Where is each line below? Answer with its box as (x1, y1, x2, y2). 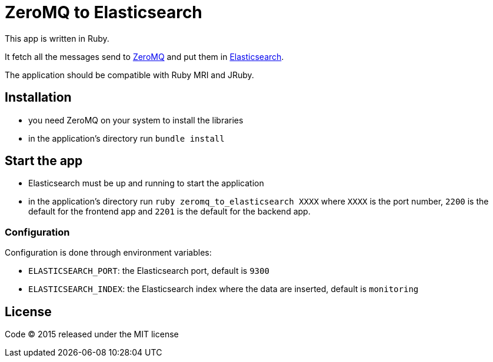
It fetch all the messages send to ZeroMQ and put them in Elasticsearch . (5, 51, 284, 62)
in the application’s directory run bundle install (28, 133, 225, 143)
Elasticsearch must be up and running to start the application (28, 178, 264, 189)
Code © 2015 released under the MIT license (5, 329, 179, 340)
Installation (5, 90, 72, 105)
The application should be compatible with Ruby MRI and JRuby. (5, 69, 254, 80)
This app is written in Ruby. (5, 33, 109, 43)
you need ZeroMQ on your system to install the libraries (28, 115, 244, 125)
